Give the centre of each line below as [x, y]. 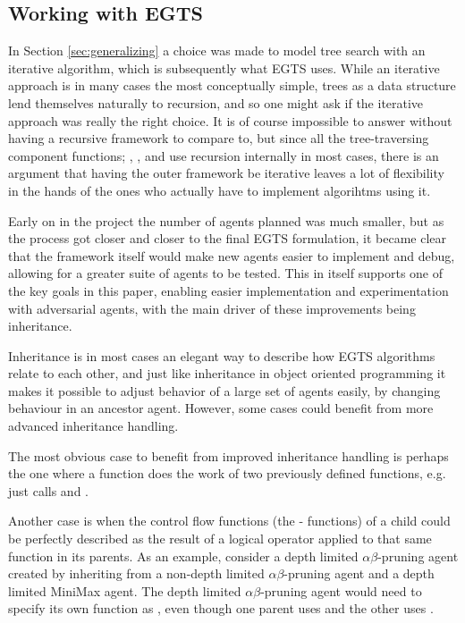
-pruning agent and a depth [359, 573]
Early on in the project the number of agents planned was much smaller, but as [226, 220]
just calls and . [48, 490]
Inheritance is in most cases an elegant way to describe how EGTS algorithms [222, 355]
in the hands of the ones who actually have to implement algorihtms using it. [220, 190]
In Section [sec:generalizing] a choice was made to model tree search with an [217, 51]
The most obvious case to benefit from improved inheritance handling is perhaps [228, 455]
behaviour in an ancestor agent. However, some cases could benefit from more [221, 408]
